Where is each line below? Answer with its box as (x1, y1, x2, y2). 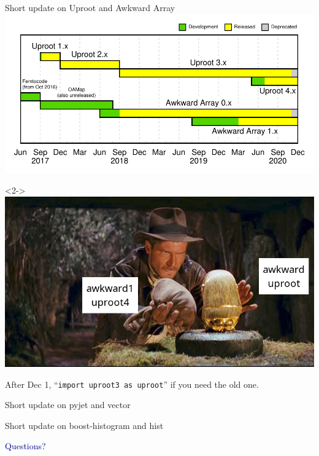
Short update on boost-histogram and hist (5, 419, 164, 431)
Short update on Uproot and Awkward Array (5, 1, 175, 14)
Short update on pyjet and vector (5, 398, 131, 411)
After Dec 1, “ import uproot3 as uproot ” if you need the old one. (5, 377, 259, 390)
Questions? (5, 439, 46, 452)
